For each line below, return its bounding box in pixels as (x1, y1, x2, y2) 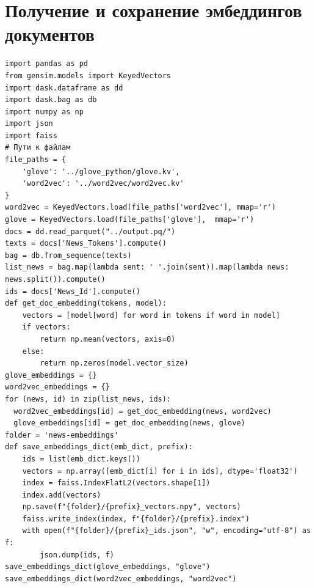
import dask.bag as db (5, 95, 97, 105)
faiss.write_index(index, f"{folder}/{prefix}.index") (22, 514, 250, 523)
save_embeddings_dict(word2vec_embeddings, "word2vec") (5, 574, 237, 583)
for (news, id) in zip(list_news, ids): (5, 394, 172, 403)
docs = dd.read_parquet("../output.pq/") (5, 227, 176, 236)
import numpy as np (5, 107, 84, 116)
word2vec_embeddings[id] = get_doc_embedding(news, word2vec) (13, 406, 272, 416)
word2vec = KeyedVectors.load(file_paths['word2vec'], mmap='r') (5, 203, 276, 212)
